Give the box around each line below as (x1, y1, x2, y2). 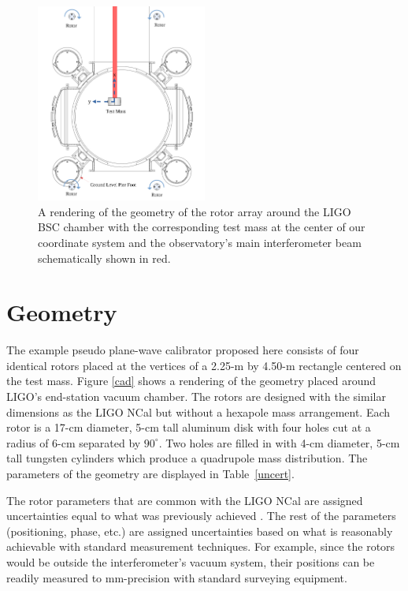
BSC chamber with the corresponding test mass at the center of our (38, 219, 365, 235)
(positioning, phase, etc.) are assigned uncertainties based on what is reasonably (6, 522, 393, 539)
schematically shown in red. (38, 249, 171, 266)
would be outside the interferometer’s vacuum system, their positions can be (6, 553, 375, 570)
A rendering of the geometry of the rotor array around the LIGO (38, 203, 351, 219)
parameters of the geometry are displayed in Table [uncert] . (6, 465, 295, 481)
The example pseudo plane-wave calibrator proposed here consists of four (6, 342, 359, 358)
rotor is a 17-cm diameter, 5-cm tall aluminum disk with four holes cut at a (6, 419, 371, 436)
